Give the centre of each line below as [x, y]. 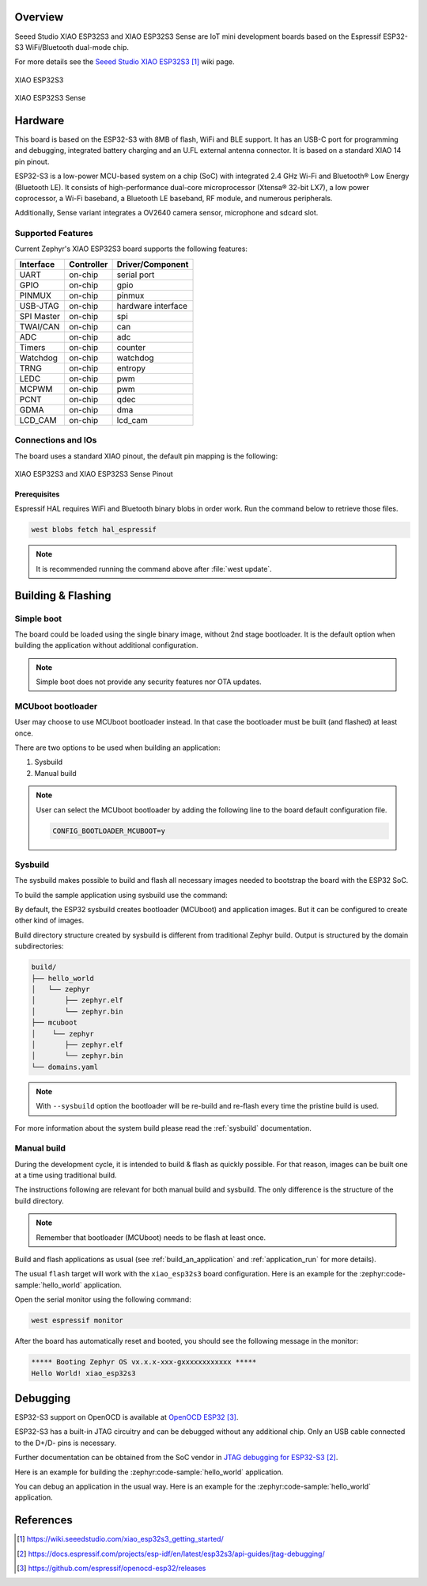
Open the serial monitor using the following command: [103, 1299]
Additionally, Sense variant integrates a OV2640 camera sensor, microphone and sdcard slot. [166, 213]
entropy [131, 368]
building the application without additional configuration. [106, 645]
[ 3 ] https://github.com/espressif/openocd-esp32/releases [111, 1569]
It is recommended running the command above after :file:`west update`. [154, 569]
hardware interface [152, 306]
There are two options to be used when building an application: [117, 747]
